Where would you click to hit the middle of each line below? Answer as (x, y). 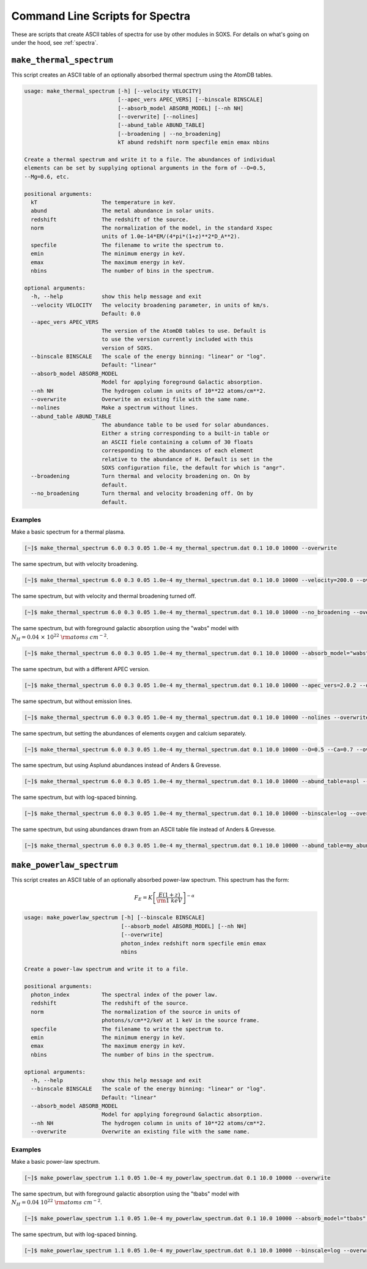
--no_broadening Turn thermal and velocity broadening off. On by (142, 493)
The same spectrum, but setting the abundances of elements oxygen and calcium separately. (129, 733)
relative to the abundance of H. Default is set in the (187, 459)
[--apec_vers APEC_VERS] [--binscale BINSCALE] (190, 100)
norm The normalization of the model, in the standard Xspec (152, 228)
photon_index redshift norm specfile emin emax (193, 943)
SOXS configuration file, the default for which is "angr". (193, 468)
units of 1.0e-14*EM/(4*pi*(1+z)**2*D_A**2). (171, 236)
